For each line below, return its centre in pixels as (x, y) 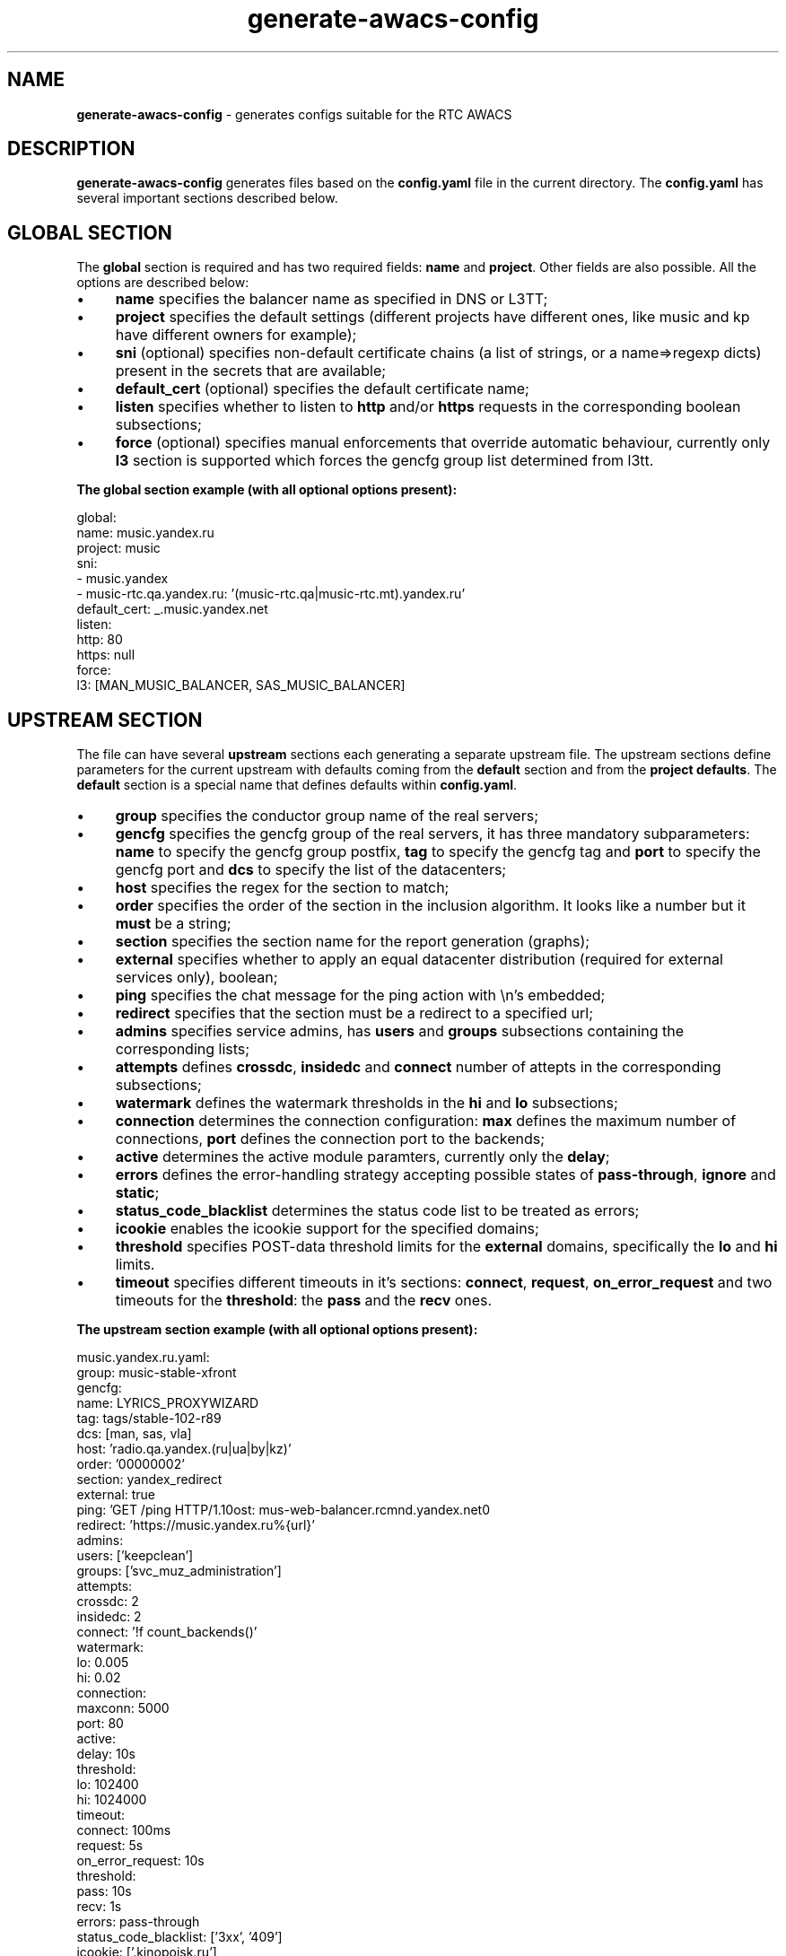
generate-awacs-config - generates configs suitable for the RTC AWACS (294, 114)
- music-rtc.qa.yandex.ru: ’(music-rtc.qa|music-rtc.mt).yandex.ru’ (271, 594)
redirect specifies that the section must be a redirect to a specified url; (354, 1013)
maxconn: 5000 (123, 1708)
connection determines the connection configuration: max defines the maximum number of (426, 1121)
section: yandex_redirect (149, 1480)
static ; (137, 1193)
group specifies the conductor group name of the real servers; (327, 816)
